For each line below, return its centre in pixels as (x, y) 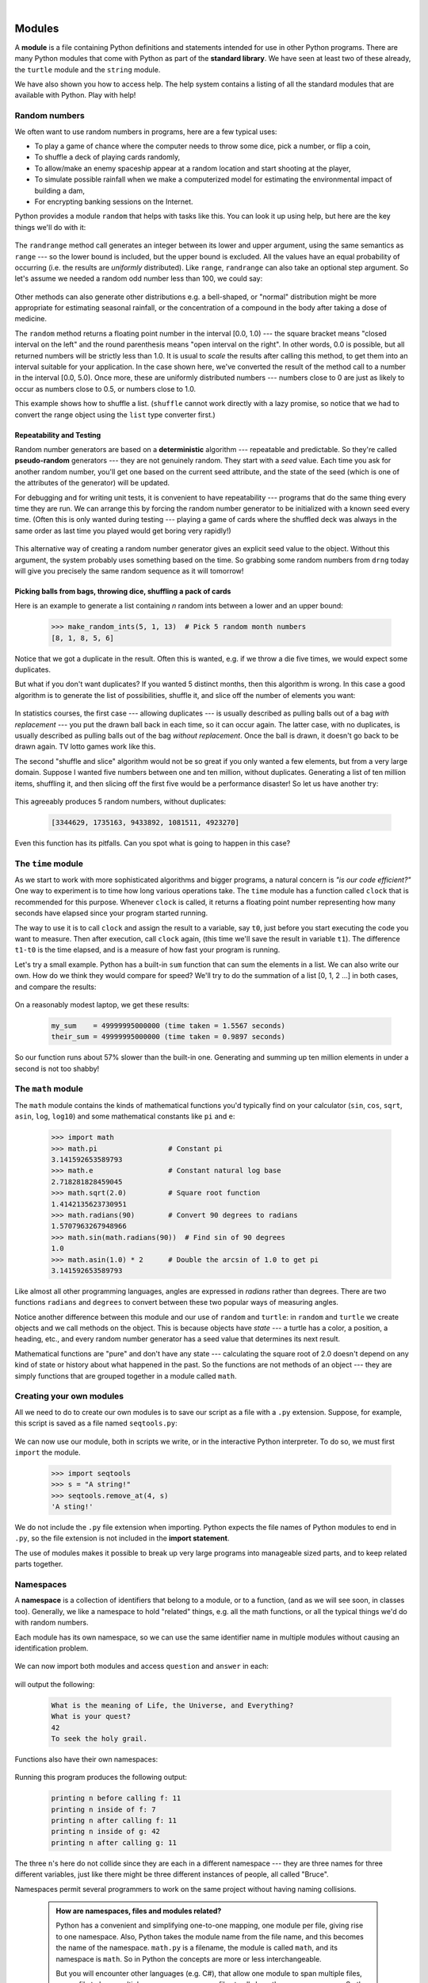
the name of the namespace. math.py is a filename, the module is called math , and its (197, 1948)
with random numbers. (52, 1623)
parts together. (39, 1564)
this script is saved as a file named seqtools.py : (96, 1423)
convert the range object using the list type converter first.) (115, 414)
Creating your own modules (69, 1396)
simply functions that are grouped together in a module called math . (126, 1375)
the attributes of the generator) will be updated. (92, 483)
